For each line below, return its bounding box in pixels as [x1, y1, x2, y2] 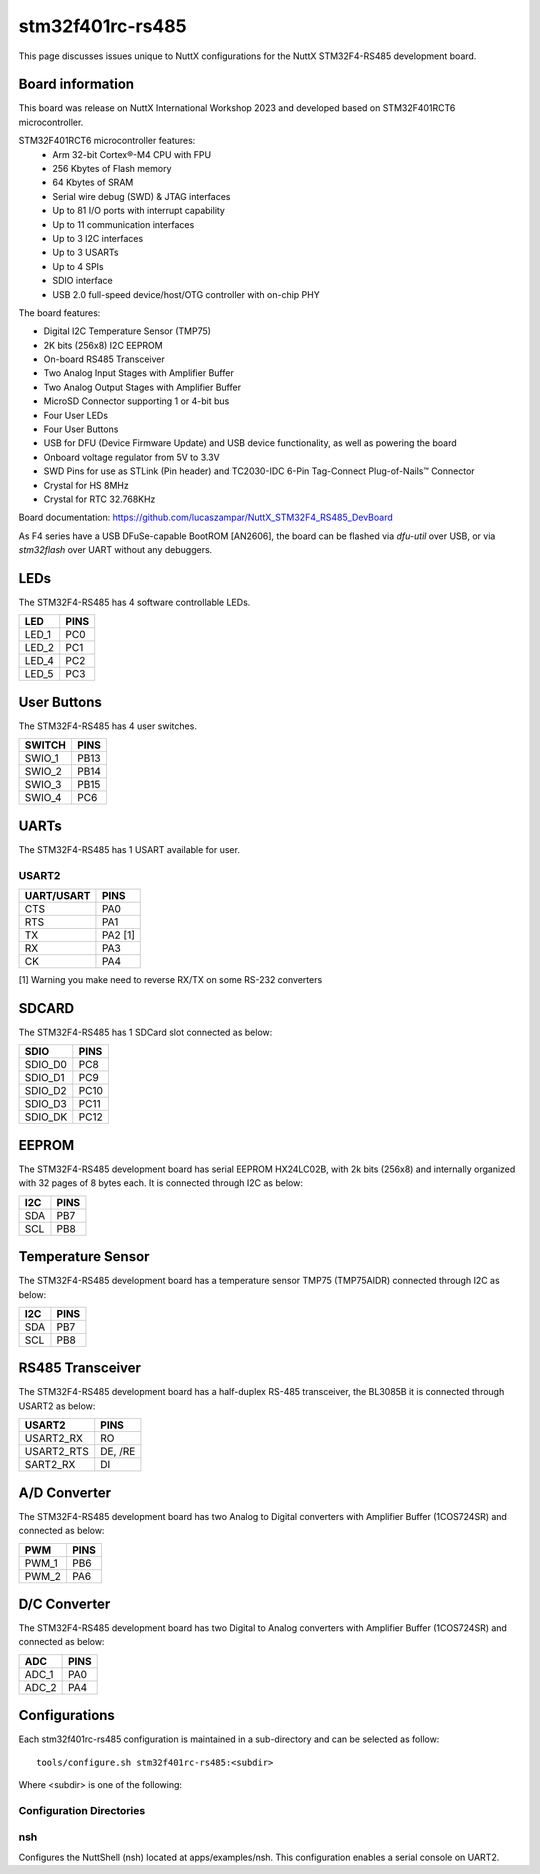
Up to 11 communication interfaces [52, 218, 195, 230]
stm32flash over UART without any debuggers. [18, 544, 213, 556]
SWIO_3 [24, 778, 62, 792]
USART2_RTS [24, 1445, 90, 1459]
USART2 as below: [18, 1400, 96, 1412]
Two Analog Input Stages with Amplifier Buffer [43, 367, 234, 379]
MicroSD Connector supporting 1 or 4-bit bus [43, 395, 230, 407]
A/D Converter [18, 1484, 112, 1501]
